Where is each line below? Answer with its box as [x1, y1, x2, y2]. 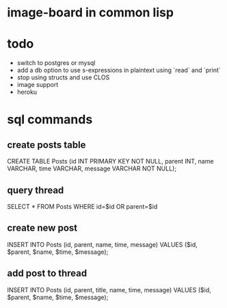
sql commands [7, 112, 93, 127]
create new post [7, 222, 77, 234]
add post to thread [7, 268, 88, 279]
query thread [7, 184, 64, 196]
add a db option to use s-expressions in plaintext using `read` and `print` [16, 66, 221, 75]
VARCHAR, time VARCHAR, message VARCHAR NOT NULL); [7, 164, 176, 172]
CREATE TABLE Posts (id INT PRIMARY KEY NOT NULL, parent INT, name [7, 157, 214, 166]
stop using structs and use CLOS [16, 73, 110, 81]
